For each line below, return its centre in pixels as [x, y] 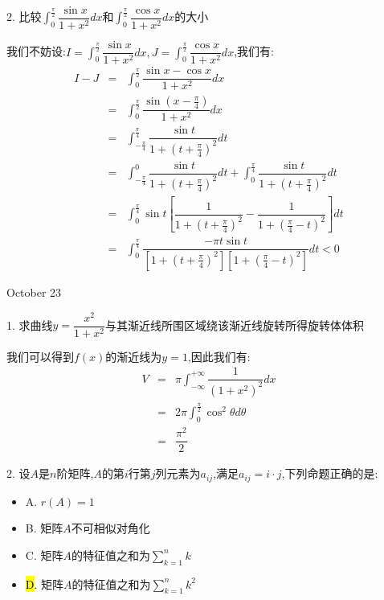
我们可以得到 [40, 356]
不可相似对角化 [110, 528]
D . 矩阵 [45, 584]
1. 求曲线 [30, 325]
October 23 [34, 292]
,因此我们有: [219, 356]
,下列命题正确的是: [330, 473]
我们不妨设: [36, 51]
